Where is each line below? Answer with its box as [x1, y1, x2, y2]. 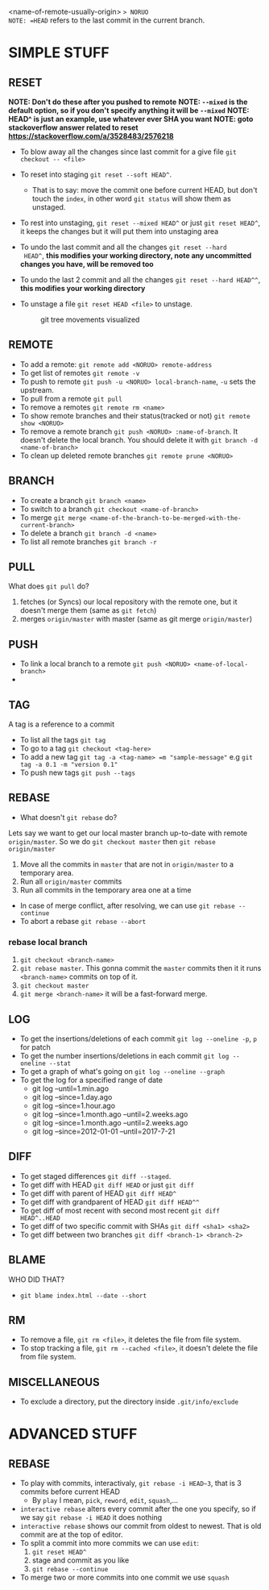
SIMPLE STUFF [8, 44, 110, 62]
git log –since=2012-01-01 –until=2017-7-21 [31, 1126, 176, 1136]
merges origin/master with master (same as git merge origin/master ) [19, 614, 253, 624]
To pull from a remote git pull [19, 393, 122, 403]
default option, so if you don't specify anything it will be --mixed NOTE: [8, 106, 250, 115]
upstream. [19, 385, 55, 394]
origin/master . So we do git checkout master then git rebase [8, 836, 216, 846]
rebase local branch [8, 936, 89, 947]
